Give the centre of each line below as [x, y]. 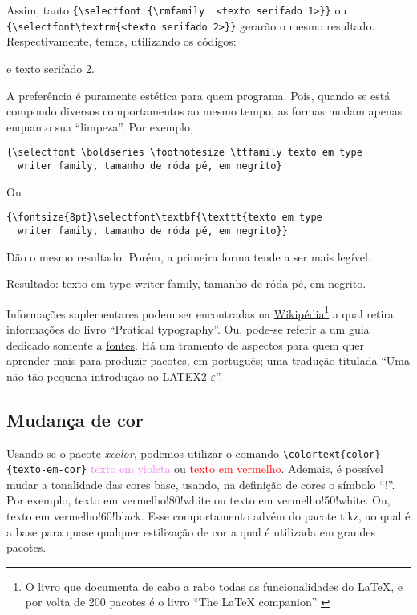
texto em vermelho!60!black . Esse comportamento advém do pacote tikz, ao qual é [208, 516]
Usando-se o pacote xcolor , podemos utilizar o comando [143, 453]
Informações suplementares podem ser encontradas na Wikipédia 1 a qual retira [200, 312]
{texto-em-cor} [47, 470]
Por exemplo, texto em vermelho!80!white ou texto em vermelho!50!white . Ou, [198, 500]
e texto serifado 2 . [51, 68]
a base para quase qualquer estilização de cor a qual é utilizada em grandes [191, 531]
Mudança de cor [75, 419]
